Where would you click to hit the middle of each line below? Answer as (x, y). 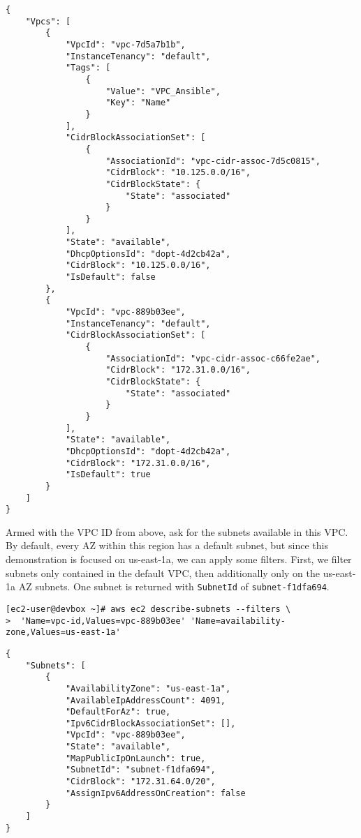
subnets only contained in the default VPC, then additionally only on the (163, 573)
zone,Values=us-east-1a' (63, 633)
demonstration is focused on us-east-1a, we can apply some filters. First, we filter (179, 559)
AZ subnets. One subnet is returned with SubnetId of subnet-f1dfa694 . (174, 586)
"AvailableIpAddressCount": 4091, (145, 700)
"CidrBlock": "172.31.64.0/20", (140, 782)
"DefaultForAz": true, (118, 712)
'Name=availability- (238, 621)
